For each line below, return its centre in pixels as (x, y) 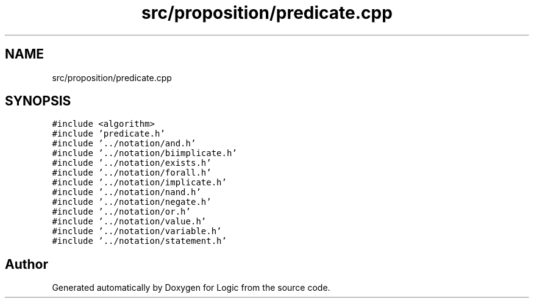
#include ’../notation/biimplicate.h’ (144, 153)
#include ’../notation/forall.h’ (132, 173)
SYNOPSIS (38, 101)
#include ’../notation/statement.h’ (139, 241)
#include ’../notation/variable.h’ (137, 231)
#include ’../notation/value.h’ (129, 222)
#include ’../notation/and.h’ (124, 144)
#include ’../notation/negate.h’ (132, 202)
